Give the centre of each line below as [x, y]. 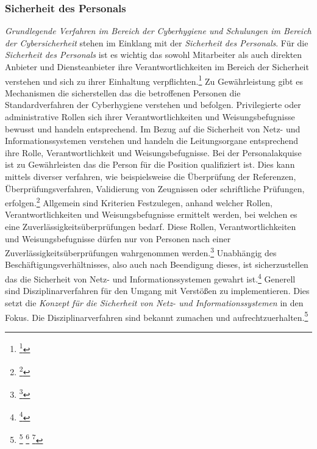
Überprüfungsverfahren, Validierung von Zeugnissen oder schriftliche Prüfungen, [155, 188]
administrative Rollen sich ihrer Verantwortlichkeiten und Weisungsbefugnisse [150, 117]
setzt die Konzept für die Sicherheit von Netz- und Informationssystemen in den [154, 302]
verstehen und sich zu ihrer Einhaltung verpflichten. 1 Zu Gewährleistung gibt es [154, 80]
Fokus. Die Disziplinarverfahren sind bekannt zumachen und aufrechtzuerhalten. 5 [157, 316]
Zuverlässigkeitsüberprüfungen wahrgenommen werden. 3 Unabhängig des [141, 252]
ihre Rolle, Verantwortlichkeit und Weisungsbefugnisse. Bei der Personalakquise [153, 152]
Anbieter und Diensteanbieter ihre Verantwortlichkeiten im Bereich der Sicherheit [157, 66]
